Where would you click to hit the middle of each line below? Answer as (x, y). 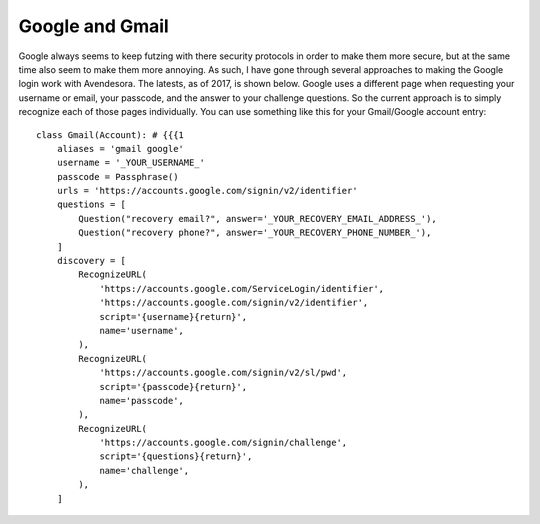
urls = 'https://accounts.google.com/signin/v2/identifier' (207, 191)
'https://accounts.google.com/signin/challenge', (223, 443)
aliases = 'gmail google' (120, 148)
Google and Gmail (93, 26)
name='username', (142, 330)
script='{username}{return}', (173, 316)
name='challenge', (144, 470)
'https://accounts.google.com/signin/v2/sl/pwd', (223, 373)
